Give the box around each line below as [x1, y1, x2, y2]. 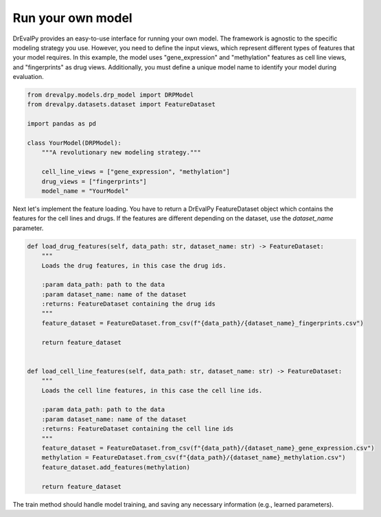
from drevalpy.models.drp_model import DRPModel [27, 91, 194, 99]
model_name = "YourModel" [41, 187, 129, 195]
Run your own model [12, 10, 133, 25]
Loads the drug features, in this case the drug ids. [41, 262, 227, 269]
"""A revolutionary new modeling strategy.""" [41, 148, 202, 157]
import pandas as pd [27, 120, 96, 128]
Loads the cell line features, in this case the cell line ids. [41, 387, 263, 394]
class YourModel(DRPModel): [27, 139, 122, 147]
